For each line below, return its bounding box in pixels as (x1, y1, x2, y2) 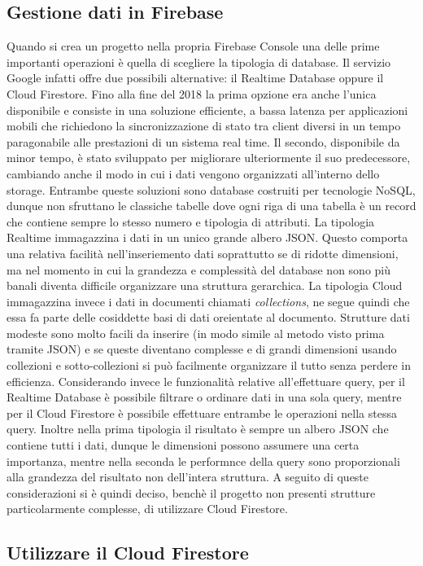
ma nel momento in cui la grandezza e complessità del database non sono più (7, 261, 391, 278)
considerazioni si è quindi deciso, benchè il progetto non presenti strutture (7, 484, 376, 501)
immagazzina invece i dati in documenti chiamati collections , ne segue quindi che (7, 292, 410, 309)
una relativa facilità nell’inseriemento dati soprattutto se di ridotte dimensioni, (7, 244, 399, 261)
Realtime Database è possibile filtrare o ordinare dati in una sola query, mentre (7, 388, 402, 406)
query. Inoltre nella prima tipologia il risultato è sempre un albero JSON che (7, 420, 389, 437)
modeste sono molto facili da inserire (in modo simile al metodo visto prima (7, 324, 385, 341)
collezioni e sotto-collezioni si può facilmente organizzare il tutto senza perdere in (7, 357, 411, 374)
